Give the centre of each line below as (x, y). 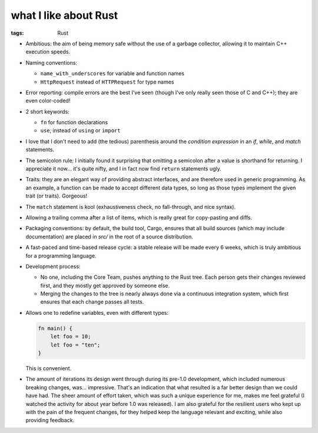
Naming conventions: (52, 62)
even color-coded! (48, 101)
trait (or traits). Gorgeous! (57, 196)
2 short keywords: (48, 111)
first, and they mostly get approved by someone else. (105, 285)
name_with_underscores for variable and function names (112, 74)
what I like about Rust (64, 15)
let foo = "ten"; (75, 345)
